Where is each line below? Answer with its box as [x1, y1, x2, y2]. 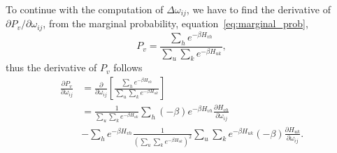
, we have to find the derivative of [186, 2, 331, 16]
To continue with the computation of [6, 2, 164, 16]
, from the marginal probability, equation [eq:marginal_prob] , [43, 16, 308, 31]
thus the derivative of [6, 60, 97, 75]
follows [113, 60, 143, 75]
